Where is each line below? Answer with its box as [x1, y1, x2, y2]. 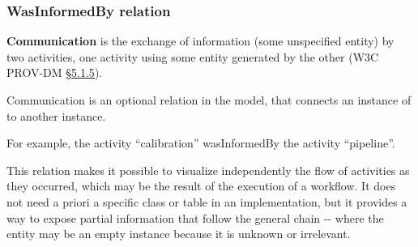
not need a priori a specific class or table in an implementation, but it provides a [6, 193, 407, 210]
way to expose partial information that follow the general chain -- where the [6, 209, 384, 226]
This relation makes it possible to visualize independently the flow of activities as [6, 161, 410, 178]
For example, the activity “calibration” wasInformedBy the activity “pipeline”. [6, 134, 395, 151]
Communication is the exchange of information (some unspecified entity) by [6, 32, 395, 49]
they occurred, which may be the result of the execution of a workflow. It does [6, 177, 396, 194]
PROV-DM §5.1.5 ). [6, 64, 103, 81]
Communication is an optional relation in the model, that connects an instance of [6, 92, 412, 108]
